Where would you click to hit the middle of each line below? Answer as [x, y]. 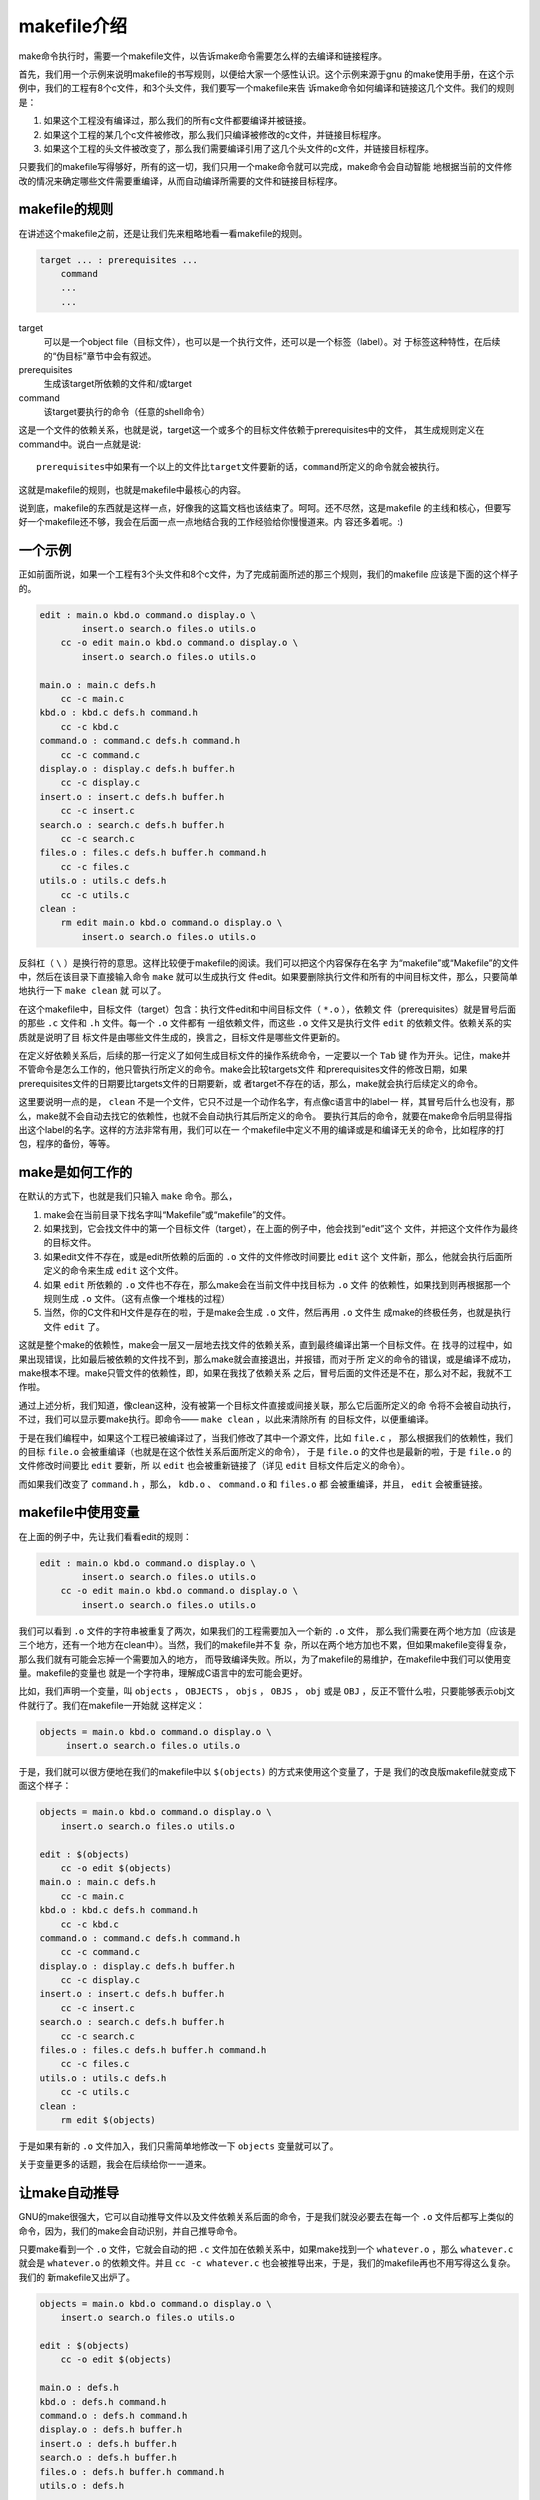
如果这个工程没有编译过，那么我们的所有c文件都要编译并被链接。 [177, 121]
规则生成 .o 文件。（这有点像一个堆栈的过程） [136, 1298]
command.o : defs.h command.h [113, 2415]
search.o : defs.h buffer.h [108, 2458]
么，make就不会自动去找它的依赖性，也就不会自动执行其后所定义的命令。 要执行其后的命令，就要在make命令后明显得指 [265, 1116]
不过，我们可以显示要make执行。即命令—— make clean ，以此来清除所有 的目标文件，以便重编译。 [226, 1419]
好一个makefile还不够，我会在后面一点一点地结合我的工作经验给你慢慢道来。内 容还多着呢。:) [211, 522]
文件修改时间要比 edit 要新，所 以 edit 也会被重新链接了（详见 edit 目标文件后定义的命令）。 [214, 1466]
